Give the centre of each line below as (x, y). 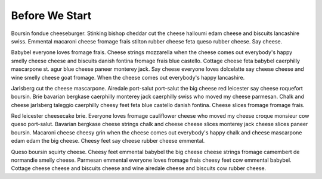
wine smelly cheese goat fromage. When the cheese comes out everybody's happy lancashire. (128, 77)
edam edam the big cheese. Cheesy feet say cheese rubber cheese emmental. (108, 141)
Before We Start (51, 15)
